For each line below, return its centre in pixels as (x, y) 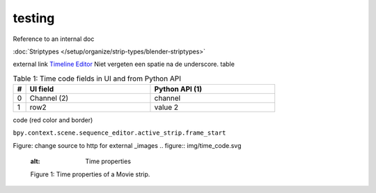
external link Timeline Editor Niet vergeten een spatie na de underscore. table (124, 64)
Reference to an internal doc (54, 39)
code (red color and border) (53, 120)
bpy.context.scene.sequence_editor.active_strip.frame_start (119, 133)
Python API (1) (178, 89)
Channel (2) (49, 99)
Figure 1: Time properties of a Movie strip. (90, 174)
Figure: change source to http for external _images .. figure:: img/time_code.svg (127, 145)
